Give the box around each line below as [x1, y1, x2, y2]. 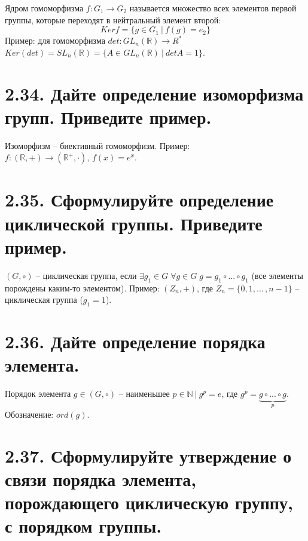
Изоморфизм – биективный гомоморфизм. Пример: [5, 139, 190, 151]
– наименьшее [118, 387, 170, 400]
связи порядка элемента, [5, 466, 197, 491]
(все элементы [251, 269, 303, 281]
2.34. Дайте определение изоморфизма [5, 81, 304, 105]
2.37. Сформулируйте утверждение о [5, 443, 292, 467]
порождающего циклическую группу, [5, 490, 293, 514]
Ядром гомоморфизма [5, 2, 84, 14]
